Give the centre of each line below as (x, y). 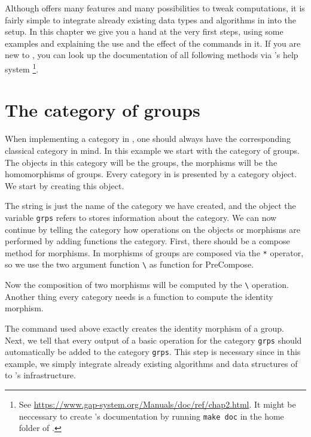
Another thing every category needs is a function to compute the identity (139, 296)
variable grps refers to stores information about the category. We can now (141, 217)
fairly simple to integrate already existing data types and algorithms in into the (150, 19)
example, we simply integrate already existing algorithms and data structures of (151, 363)
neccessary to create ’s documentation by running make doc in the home (151, 416)
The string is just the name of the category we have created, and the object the (150, 206)
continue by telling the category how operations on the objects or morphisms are (153, 229)
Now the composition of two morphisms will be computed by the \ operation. (147, 285)
